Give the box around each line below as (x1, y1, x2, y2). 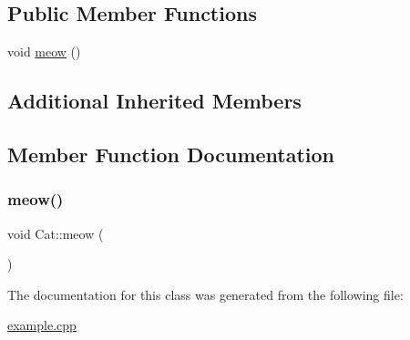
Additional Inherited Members (7, 87, 302, 115)
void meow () (7, 42, 81, 61)
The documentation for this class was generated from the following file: (7, 284, 404, 304)
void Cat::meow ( (7, 223, 104, 242)
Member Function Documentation (7, 139, 335, 168)
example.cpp (7, 315, 77, 335)
